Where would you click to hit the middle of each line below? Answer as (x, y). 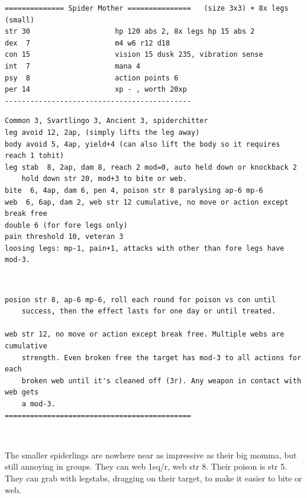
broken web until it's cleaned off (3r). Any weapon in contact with (161, 381)
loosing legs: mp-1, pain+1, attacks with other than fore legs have (145, 248)
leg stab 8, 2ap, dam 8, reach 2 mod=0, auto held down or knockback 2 (151, 167)
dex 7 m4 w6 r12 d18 (88, 43)
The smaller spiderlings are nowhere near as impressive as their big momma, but (151, 455)
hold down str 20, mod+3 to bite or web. (104, 179)
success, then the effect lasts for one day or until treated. (149, 311)
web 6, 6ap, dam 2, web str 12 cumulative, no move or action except (147, 202)
